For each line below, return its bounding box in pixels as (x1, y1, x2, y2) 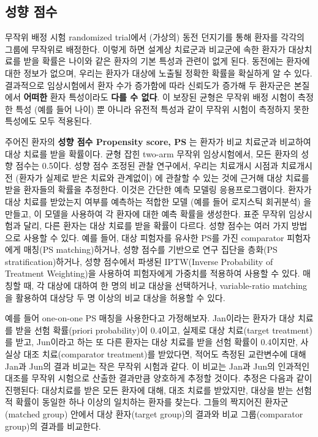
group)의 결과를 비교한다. (5, 419, 101, 432)
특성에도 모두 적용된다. (5, 114, 93, 127)
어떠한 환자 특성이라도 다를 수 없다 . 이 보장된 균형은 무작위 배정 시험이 (23, 91, 295, 103)
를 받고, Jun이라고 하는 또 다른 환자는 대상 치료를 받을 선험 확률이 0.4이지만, (5, 335, 298, 348)
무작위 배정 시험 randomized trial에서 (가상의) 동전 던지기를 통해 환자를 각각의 (5, 31, 305, 43)
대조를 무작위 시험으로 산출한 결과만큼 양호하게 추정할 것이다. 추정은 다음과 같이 (5, 372, 312, 384)
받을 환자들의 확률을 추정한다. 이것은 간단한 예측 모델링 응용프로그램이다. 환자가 (5, 183, 312, 196)
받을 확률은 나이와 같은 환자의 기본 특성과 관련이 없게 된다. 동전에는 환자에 (23, 54, 310, 67)
